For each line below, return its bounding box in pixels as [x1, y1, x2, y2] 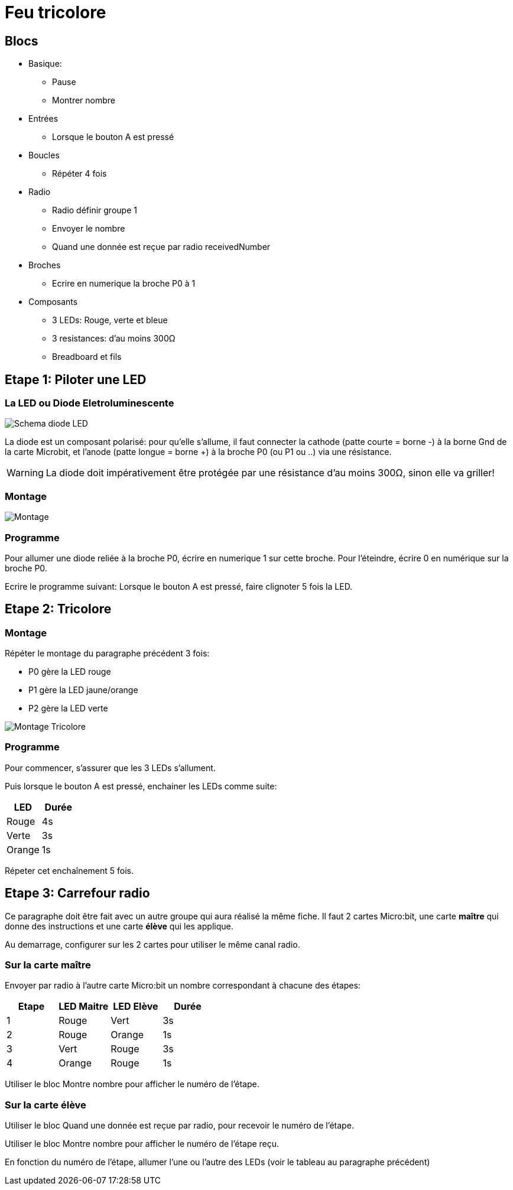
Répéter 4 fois [52, 168, 107, 179]
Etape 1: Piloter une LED [5, 372, 147, 387]
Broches [28, 260, 61, 271]
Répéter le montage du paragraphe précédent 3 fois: [5, 648, 210, 659]
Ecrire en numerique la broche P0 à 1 [52, 278, 196, 289]
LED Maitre [59, 1000, 109, 1013]
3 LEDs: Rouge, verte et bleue [52, 315, 168, 326]
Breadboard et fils [52, 352, 122, 362]
